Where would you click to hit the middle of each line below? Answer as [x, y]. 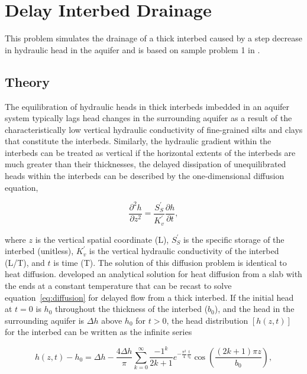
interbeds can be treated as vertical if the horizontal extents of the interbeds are [150, 152]
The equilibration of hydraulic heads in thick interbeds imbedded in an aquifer [147, 106]
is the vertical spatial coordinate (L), [102, 239]
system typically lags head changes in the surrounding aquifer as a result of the [148, 118]
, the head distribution [207, 320]
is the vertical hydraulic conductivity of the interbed [184, 251]
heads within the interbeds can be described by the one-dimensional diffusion [145, 176]
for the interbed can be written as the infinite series [98, 332]
